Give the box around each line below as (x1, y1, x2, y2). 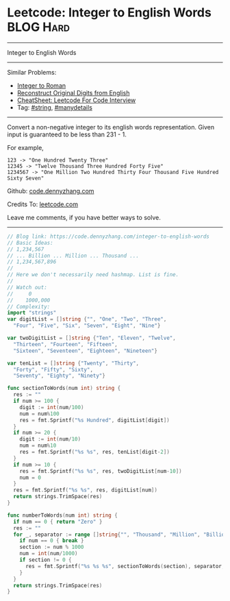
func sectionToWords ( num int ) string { (7, 385, 121, 392)
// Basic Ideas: (7, 239, 53, 246)
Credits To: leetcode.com (7, 200, 79, 208)
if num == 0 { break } (19, 537, 84, 544)
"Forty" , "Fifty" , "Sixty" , (13, 366, 94, 373)
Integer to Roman (16, 81, 66, 90)
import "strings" (7, 310, 57, 317)
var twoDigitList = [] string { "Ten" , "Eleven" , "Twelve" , (7, 334, 176, 342)
